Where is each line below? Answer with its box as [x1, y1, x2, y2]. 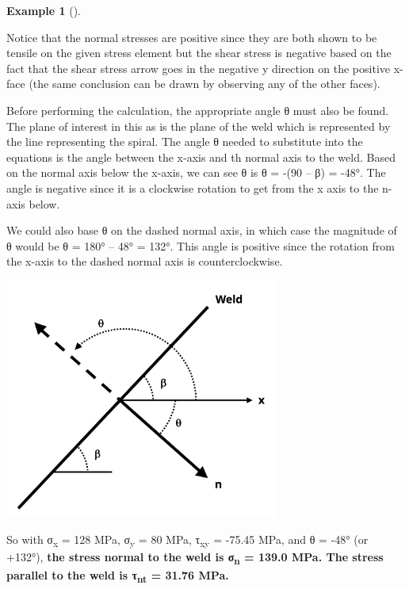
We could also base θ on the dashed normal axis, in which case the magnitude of [6, 222, 397, 239]
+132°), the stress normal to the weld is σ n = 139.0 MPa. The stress [6, 549, 384, 568]
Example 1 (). [6, 2, 81, 18]
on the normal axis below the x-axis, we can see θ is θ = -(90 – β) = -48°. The [6, 164, 386, 181]
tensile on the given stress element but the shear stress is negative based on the [6, 44, 392, 61]
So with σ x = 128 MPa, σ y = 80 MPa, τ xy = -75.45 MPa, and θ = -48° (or [6, 531, 369, 550]
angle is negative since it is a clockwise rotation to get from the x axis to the [6, 179, 379, 196]
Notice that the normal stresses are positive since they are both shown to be [6, 29, 377, 45]
